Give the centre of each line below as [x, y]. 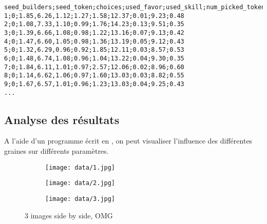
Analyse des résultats [62, 119]
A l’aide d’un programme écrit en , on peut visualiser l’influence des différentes [128, 141]
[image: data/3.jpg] [80, 199]
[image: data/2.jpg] [80, 183]
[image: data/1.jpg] [80, 167]
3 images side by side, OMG [69, 215]
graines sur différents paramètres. [56, 151]
